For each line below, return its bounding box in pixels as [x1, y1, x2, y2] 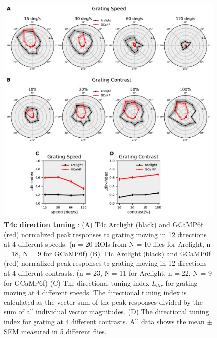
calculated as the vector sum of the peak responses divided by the [4, 296, 203, 307]
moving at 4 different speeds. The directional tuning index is [4, 287, 187, 297]
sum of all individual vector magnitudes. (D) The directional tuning [4, 306, 209, 317]
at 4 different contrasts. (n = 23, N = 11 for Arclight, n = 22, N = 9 [4, 268, 212, 278]
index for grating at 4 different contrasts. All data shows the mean [4, 316, 205, 326]
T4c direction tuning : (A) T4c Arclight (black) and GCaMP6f [4, 219, 203, 230]
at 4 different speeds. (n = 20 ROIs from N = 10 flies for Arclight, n [4, 239, 211, 249]
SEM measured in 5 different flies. [4, 326, 107, 336]
